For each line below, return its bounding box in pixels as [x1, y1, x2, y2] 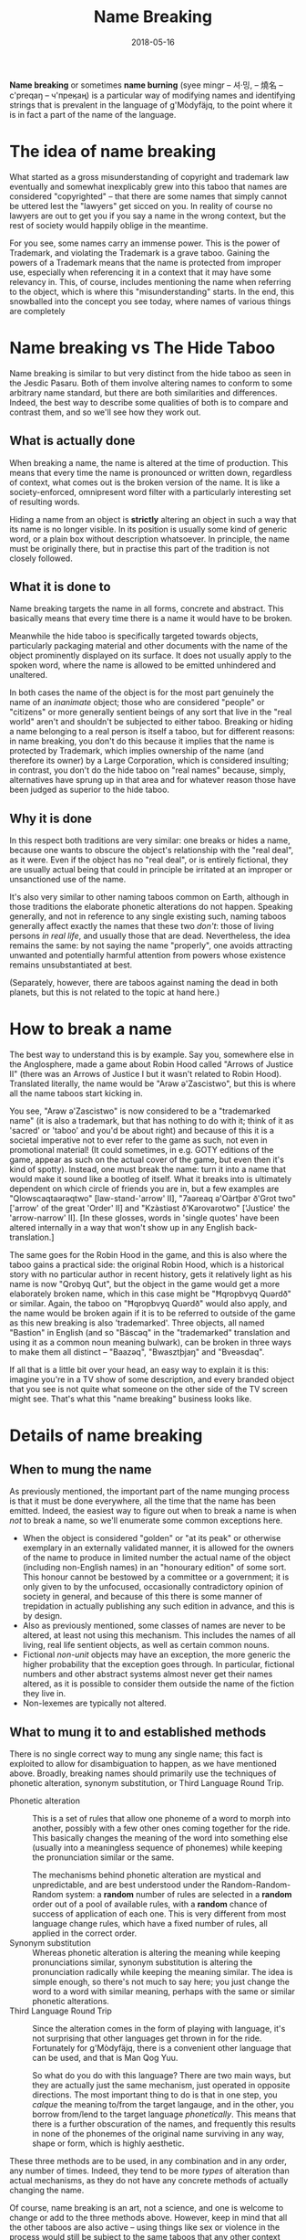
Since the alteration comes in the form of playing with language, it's [32, 2023, 286, 2034]
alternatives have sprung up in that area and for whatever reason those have [9, 775, 296, 786]
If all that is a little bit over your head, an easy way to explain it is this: [9, 1364, 269, 1376]
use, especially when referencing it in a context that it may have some [9, 267, 271, 278]
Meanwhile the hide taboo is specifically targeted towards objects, [9, 630, 259, 641]
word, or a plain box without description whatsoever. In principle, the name [9, 533, 290, 544]
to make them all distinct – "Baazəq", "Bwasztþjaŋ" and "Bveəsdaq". [9, 1347, 265, 1358]
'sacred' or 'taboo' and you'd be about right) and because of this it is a [9, 1125, 275, 1136]
